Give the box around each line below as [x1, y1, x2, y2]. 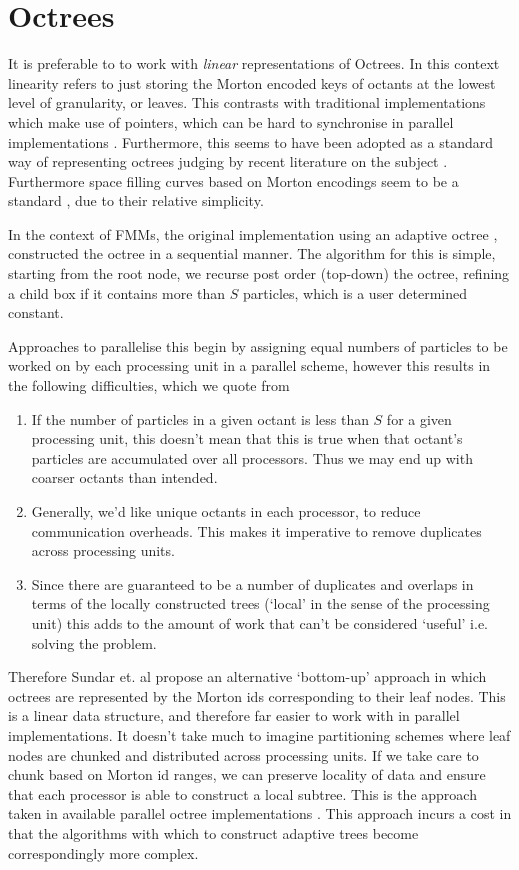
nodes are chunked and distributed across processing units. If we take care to [8, 744, 479, 765]
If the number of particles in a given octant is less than [31, 408, 369, 429]
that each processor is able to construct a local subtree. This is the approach [8, 783, 477, 804]
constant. [8, 302, 64, 323]
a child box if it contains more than [8, 282, 226, 303]
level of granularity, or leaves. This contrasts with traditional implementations [8, 92, 486, 113]
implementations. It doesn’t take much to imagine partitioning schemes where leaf [8, 724, 511, 745]
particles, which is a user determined [243, 282, 467, 303]
